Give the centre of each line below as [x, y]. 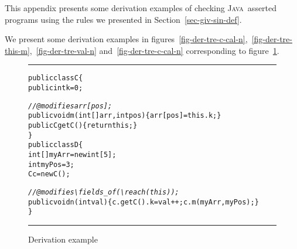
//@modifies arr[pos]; [70, 106]
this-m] [17, 50]
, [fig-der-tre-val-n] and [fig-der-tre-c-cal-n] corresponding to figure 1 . [154, 50]
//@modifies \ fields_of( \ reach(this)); [104, 192]
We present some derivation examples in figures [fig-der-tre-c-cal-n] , [126, 39]
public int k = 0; [56, 88]
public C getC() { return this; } [83, 125]
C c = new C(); [49, 174]
